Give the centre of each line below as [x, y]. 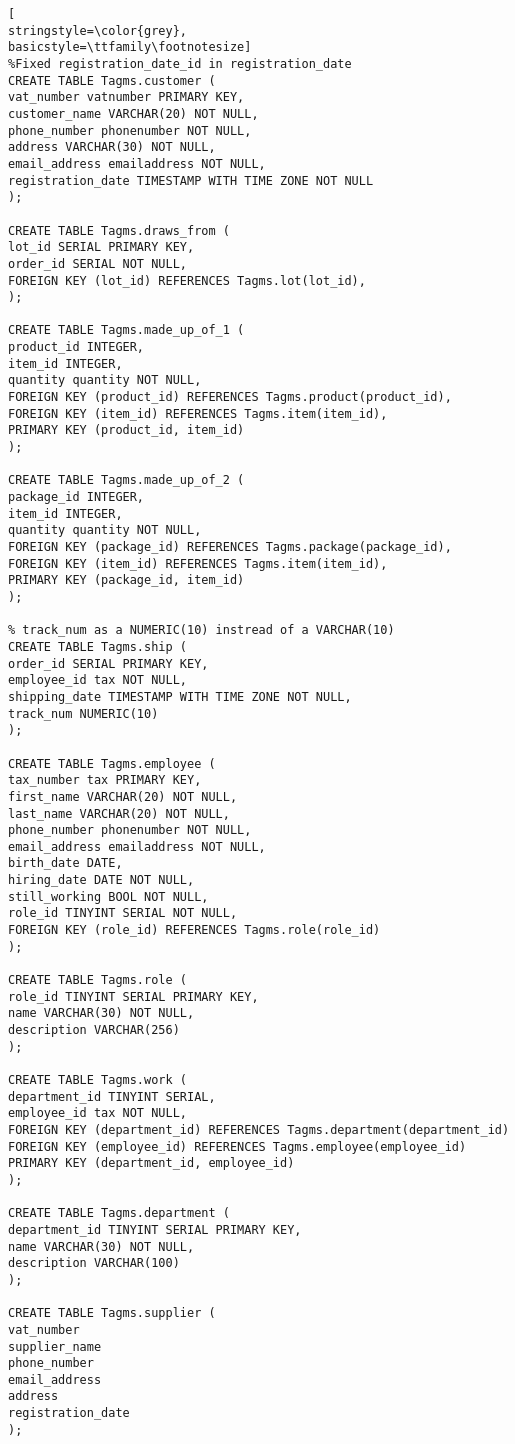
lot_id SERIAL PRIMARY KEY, [101, 247]
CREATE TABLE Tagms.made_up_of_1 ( [126, 330]
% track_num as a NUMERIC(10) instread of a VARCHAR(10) [201, 630]
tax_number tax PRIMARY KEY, [105, 780]
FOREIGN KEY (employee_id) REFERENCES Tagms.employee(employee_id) [237, 1146]
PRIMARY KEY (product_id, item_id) [126, 430]
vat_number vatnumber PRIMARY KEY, [126, 97]
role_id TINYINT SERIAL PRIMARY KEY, [133, 996]
